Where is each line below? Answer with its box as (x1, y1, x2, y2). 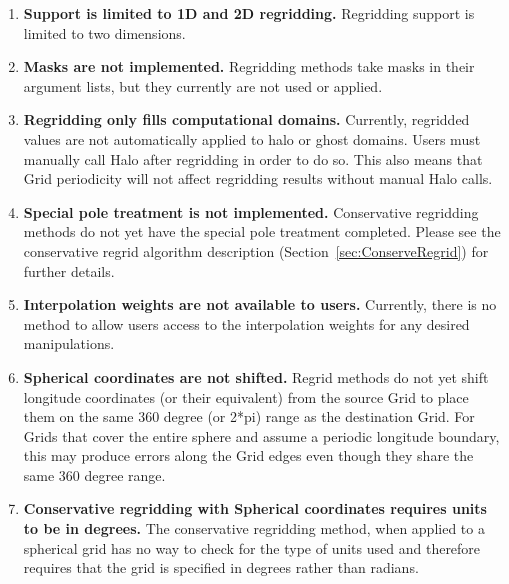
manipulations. (23, 333, 115, 354)
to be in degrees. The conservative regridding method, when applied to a (23, 518, 485, 539)
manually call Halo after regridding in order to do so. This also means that (23, 148, 483, 169)
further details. (23, 260, 115, 281)
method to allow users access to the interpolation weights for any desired (23, 313, 470, 334)
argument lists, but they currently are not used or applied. (23, 75, 383, 96)
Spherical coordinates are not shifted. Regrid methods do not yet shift (23, 366, 489, 387)
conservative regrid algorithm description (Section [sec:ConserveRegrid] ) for (23, 240, 489, 261)
